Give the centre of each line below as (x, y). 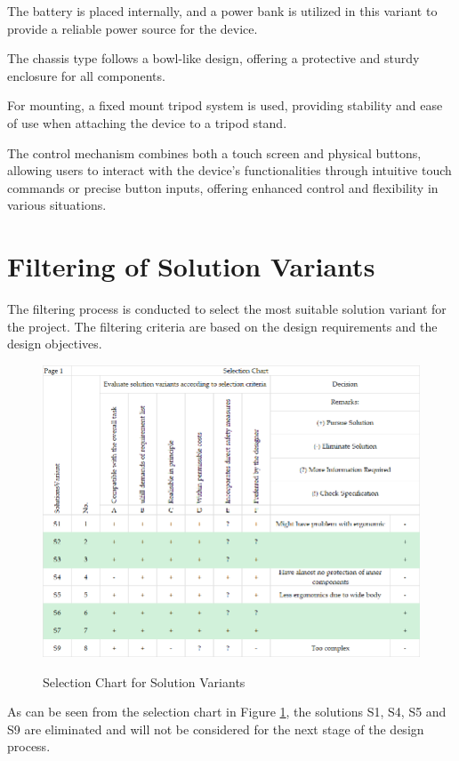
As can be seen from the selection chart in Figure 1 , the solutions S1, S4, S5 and (227, 712)
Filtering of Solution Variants (191, 266)
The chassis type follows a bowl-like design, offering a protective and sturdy (213, 58)
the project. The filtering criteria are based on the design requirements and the (222, 326)
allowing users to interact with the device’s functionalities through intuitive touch (229, 170)
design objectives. (55, 344)
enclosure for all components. (86, 75)
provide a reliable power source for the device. (133, 28)
